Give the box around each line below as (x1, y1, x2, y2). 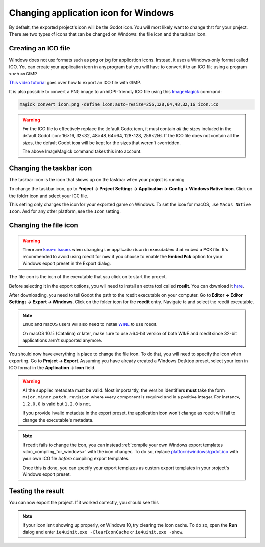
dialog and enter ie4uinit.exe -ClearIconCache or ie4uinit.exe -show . (22, 529, 184, 535)
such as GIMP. (9, 71, 39, 76)
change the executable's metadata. (22, 417, 94, 423)
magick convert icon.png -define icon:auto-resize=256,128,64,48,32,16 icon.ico (19, 102, 219, 107)
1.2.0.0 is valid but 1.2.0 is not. (22, 401, 92, 407)
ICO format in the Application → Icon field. (9, 365, 96, 371)
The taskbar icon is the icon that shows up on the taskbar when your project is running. (9, 176, 186, 182)
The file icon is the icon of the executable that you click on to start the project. (9, 274, 167, 280)
